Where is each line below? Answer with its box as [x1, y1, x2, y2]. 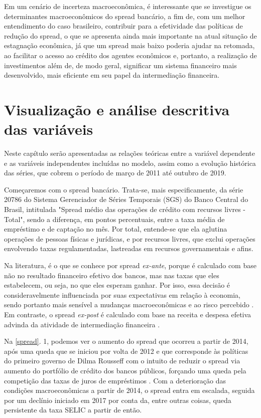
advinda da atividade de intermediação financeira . [4, 319, 160, 329]
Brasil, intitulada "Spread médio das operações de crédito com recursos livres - [4, 204, 245, 215]
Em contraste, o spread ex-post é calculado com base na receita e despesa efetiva [4, 309, 251, 319]
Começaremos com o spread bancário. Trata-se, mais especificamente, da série [4, 184, 243, 194]
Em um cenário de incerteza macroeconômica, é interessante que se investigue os [4, 1, 251, 11]
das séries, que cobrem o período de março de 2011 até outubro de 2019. [4, 167, 226, 178]
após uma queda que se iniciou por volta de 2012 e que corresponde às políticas [4, 345, 248, 356]
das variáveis [4, 119, 93, 139]
